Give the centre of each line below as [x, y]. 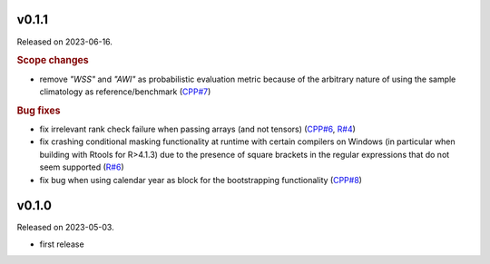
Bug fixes [39, 111]
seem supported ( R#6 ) [82, 167]
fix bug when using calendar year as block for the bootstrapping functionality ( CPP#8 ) [201, 180]
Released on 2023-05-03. [65, 228]
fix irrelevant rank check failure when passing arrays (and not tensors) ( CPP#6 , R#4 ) [197, 129]
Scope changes [53, 61]
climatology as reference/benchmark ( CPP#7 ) [125, 92]
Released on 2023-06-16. [65, 42]
